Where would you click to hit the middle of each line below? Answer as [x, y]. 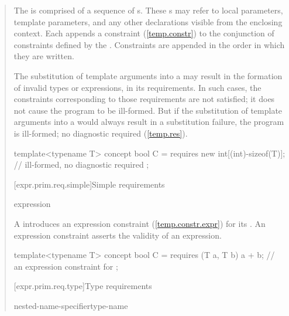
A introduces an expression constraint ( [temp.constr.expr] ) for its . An [140, 223]
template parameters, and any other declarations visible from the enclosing [148, 21]
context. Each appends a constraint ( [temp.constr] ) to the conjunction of [144, 33]
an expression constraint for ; [66, 266]
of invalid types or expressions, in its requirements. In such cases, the [137, 87]
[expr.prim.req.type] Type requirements [83, 286]
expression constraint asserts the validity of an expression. [118, 235]
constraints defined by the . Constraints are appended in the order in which [149, 44]
